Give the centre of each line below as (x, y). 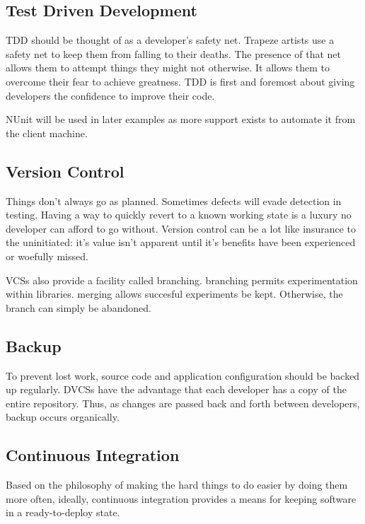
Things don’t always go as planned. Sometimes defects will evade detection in (174, 200)
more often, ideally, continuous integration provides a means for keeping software (181, 498)
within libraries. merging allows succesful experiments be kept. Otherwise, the (174, 294)
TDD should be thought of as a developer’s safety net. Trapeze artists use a (170, 40)
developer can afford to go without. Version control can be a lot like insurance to (181, 228)
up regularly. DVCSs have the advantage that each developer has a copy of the (176, 389)
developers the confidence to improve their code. (110, 95)
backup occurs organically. (63, 417)
